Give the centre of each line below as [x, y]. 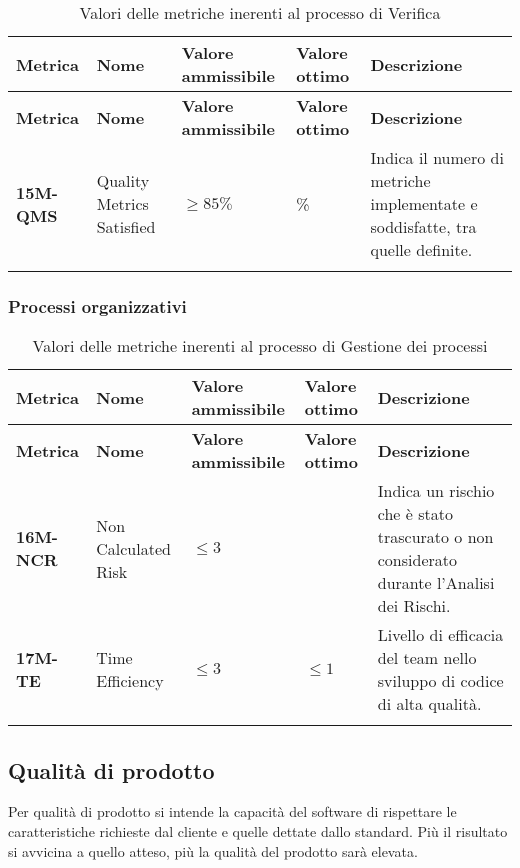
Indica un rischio [436, 491]
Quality [123, 180]
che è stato [415, 514]
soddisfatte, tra [423, 226]
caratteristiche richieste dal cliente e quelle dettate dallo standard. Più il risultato [258, 831]
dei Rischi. [414, 606]
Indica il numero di [437, 157]
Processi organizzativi [97, 305]
